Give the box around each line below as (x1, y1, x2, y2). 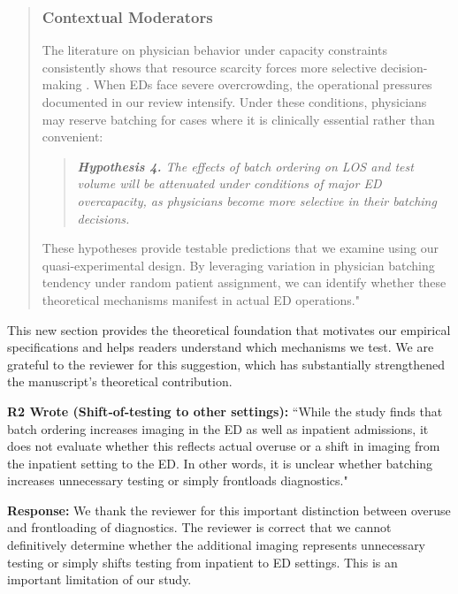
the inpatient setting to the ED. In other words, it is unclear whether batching (7, 453, 433, 472)
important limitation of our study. (7, 570, 192, 589)
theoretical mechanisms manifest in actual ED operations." (42, 290, 360, 308)
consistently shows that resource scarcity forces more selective (42, 57, 377, 76)
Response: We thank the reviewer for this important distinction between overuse (7, 500, 451, 519)
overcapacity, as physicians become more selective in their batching (77, 191, 437, 209)
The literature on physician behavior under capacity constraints (42, 41, 387, 59)
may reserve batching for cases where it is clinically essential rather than (42, 110, 435, 128)
